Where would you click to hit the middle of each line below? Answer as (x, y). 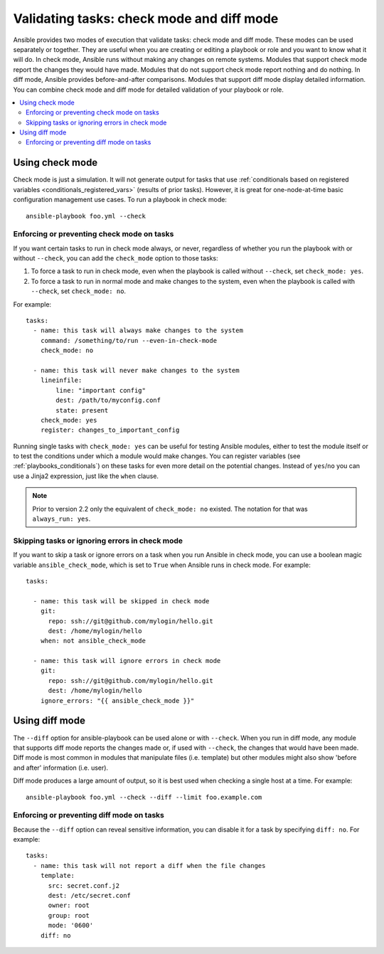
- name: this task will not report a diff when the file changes (149, 865)
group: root (69, 915)
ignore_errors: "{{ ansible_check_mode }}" (117, 700)
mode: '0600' (71, 926)
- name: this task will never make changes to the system (136, 370)
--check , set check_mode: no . (79, 291)
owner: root (69, 906)
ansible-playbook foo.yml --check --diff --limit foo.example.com (144, 797)
